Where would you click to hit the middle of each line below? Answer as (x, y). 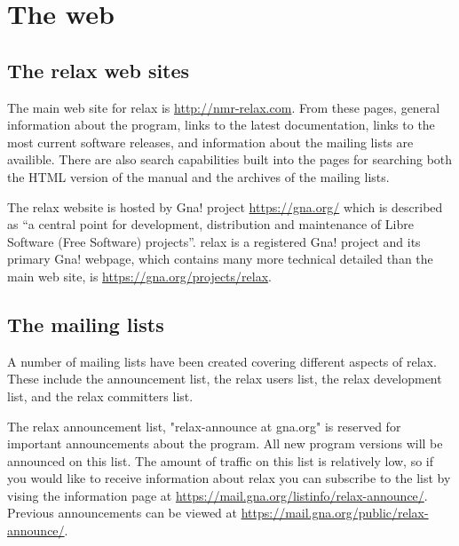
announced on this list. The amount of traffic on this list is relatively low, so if (221, 460)
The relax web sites (99, 70)
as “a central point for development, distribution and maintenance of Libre (210, 224)
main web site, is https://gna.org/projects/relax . (139, 276)
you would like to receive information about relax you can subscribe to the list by (229, 478)
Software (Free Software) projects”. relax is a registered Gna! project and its (214, 241)
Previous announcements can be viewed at (122, 513)
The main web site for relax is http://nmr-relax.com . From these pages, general (224, 107)
